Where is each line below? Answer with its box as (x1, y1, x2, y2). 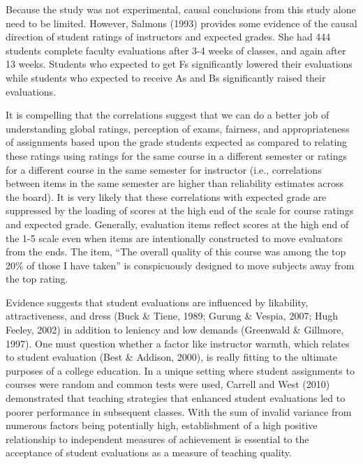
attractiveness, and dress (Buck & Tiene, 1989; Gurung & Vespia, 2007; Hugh (6, 308, 339, 323)
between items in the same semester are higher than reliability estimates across (6, 176, 344, 190)
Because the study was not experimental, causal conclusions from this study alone (6, 2, 356, 16)
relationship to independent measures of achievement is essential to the (6, 431, 309, 446)
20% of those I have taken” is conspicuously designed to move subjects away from (6, 257, 355, 272)
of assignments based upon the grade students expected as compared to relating (6, 135, 348, 149)
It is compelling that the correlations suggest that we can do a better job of (6, 107, 329, 122)
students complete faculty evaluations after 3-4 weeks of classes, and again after (6, 43, 346, 57)
